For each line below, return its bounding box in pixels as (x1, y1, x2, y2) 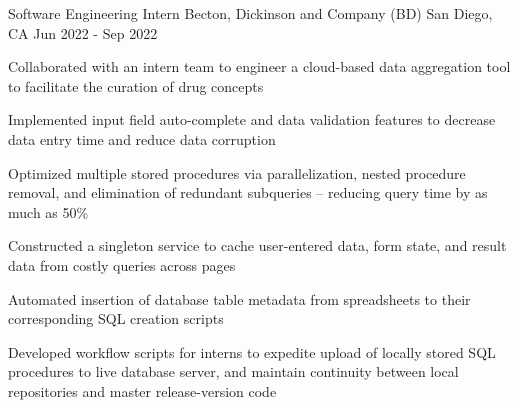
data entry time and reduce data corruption (8, 128, 276, 149)
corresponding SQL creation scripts (8, 308, 224, 329)
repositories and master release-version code (8, 380, 277, 401)
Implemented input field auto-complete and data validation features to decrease (8, 109, 496, 130)
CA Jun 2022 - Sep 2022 (8, 22, 158, 43)
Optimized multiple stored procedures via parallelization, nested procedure (8, 162, 466, 183)
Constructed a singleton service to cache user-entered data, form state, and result (8, 235, 507, 256)
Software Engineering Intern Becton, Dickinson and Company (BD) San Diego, (8, 3, 493, 23)
